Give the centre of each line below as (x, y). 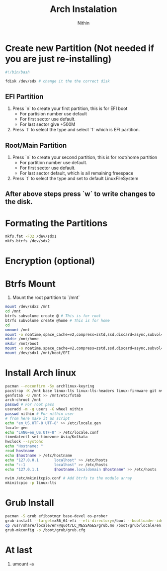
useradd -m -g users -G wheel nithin (44, 409)
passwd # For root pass (30, 405)
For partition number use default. (54, 163)
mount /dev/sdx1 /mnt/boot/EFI (38, 353)
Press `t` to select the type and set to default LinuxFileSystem (75, 179)
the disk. (19, 202)
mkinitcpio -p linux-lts (31, 483)
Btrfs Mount (31, 284)
